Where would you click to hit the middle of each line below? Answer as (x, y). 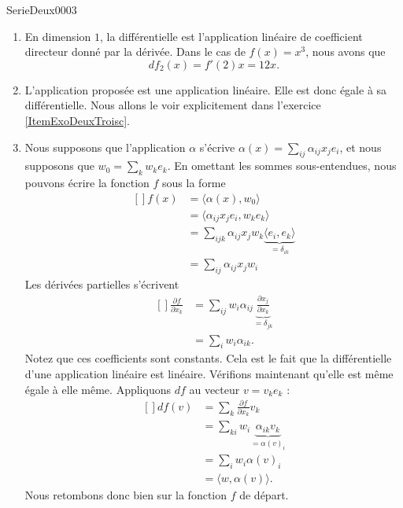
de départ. (264, 495)
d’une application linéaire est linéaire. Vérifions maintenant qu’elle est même (209, 374)
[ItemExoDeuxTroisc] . (77, 120)
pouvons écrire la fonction (87, 183)
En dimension (58, 36)
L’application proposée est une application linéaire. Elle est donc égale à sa (206, 89)
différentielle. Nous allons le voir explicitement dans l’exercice (173, 105)
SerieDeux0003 (42, 9)
